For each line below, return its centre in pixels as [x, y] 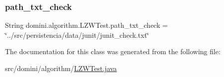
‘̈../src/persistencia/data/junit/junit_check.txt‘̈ [77, 35]
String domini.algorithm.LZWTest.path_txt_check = [86, 25]
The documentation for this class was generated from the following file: [113, 51]
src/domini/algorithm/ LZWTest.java [61, 68]
